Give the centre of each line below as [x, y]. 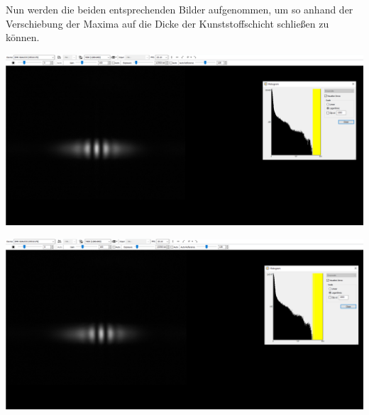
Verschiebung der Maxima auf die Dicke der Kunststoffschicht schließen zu [167, 23]
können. [23, 37]
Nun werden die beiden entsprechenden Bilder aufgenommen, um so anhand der [180, 9]
